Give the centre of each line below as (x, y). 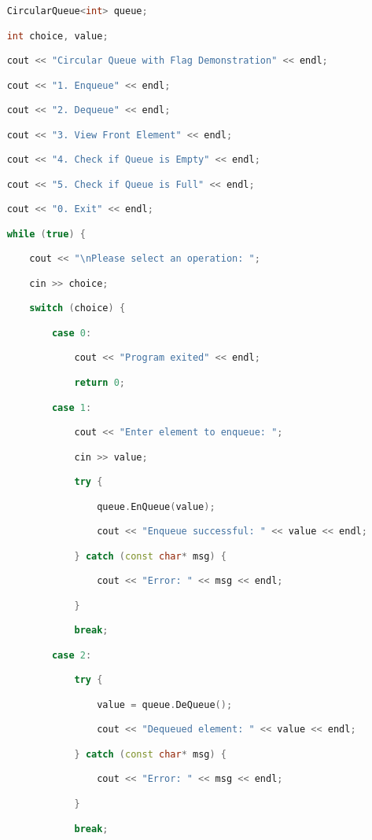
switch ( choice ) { (77, 308)
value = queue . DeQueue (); (165, 704)
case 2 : (72, 655)
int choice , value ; (57, 36)
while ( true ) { (46, 234)
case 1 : (72, 407)
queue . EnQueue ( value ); (156, 506)
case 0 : (72, 333)
